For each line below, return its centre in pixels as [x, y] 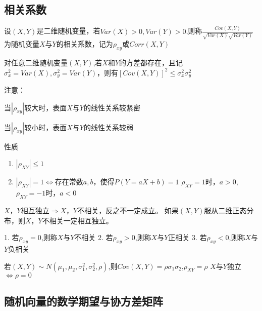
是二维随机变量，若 [68, 31]
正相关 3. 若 [188, 237]
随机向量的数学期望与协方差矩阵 [84, 301]
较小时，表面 [46, 127]
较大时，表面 [46, 107]
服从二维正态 [225, 210]
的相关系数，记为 [85, 44]
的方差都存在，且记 [151, 63]
